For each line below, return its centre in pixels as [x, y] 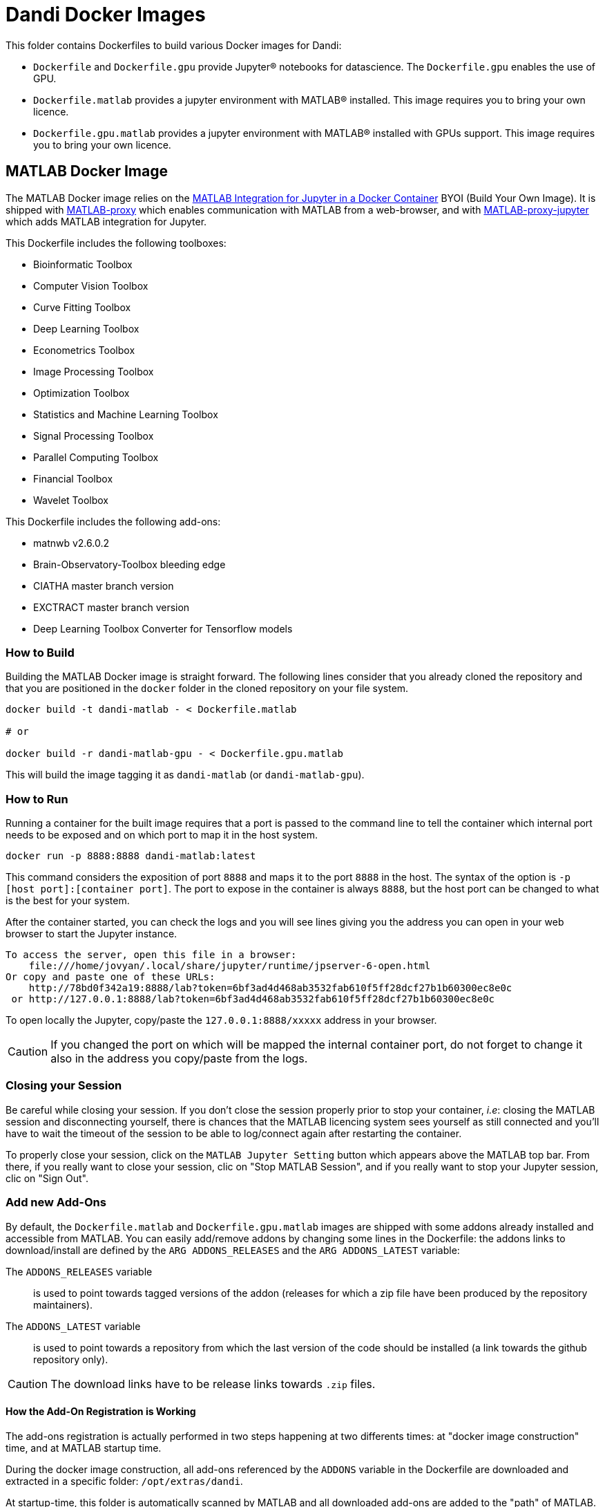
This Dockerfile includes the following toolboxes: [116, 243]
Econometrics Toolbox [84, 350]
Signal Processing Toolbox [94, 436]
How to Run [37, 799]
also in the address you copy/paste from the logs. [179, 1059]
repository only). [71, 1359]
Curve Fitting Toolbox [82, 307]
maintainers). [63, 1304]
